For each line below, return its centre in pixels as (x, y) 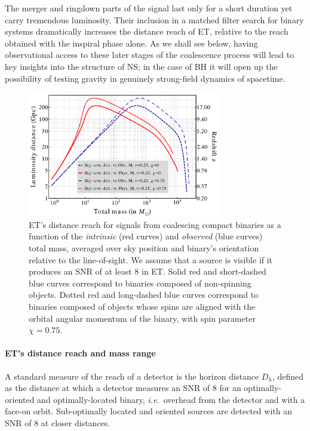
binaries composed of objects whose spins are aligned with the (142, 306)
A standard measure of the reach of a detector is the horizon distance (132, 376)
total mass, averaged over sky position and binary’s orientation (144, 247)
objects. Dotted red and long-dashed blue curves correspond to (144, 295)
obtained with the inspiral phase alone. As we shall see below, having (131, 43)
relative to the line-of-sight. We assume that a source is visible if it (151, 259)
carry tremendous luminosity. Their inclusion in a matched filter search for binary (154, 19)
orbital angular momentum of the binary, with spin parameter (142, 318)
